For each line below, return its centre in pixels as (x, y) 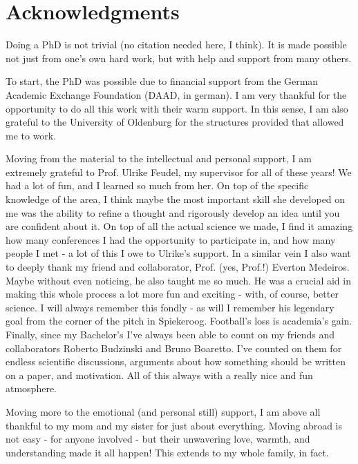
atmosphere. (31, 388)
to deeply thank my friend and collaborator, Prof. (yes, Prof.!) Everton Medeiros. (178, 267)
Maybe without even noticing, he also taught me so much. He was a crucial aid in (178, 280)
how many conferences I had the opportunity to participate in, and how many (171, 239)
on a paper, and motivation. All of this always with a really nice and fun (159, 375)
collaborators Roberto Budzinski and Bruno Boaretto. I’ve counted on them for (174, 348)
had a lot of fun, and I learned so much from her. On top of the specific (157, 185)
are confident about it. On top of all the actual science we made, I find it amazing (179, 226)
